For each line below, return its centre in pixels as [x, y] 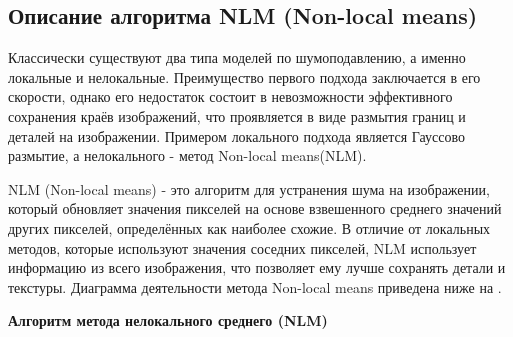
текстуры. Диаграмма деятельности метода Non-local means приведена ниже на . [255, 286]
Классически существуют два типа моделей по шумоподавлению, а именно [237, 57]
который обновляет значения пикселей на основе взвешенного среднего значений [255, 208]
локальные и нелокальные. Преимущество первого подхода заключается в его [244, 76]
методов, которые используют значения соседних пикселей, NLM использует [242, 247]
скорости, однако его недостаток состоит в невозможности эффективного [230, 96]
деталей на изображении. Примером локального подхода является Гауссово [237, 135]
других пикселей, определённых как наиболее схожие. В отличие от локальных [249, 227]
